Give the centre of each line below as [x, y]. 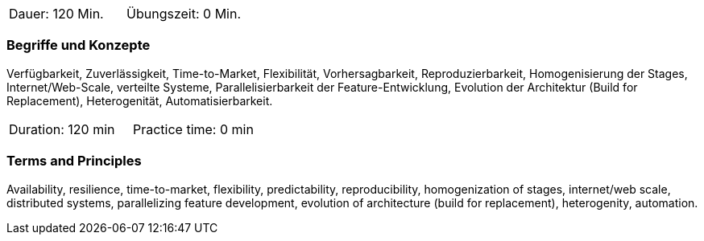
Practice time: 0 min [193, 129]
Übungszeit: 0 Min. [184, 14]
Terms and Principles [74, 161]
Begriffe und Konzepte [79, 45]
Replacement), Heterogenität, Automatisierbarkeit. [140, 100]
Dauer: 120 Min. [56, 14]
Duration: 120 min [62, 129]
